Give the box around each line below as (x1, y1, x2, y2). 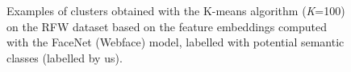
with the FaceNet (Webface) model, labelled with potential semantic (6, 34, 345, 50)
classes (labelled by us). (6, 49, 123, 66)
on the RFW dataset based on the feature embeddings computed (6, 18, 327, 34)
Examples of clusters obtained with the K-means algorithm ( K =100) (6, 2, 345, 18)
